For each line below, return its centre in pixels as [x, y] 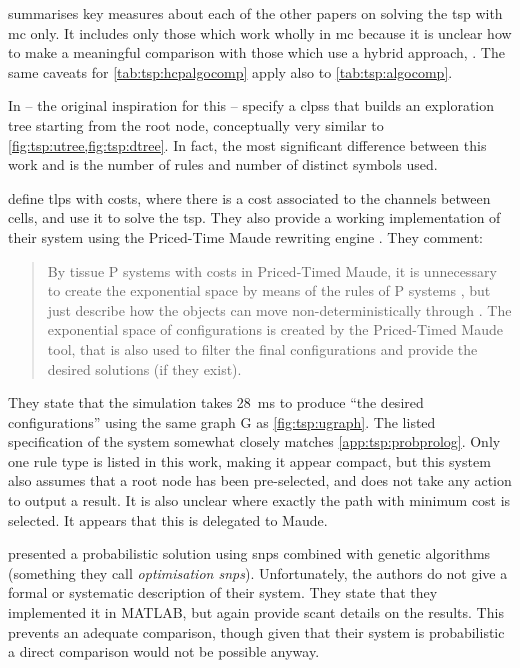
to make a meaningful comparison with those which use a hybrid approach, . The [256, 52]
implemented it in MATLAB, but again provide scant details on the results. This [256, 612]
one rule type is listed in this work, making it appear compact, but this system [249, 460]
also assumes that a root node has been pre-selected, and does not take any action [260, 480]
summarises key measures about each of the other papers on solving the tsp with [255, 13]
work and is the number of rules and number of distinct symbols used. [223, 164]
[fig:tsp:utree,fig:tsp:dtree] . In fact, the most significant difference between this [247, 144]
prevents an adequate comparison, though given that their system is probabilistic [256, 631]
